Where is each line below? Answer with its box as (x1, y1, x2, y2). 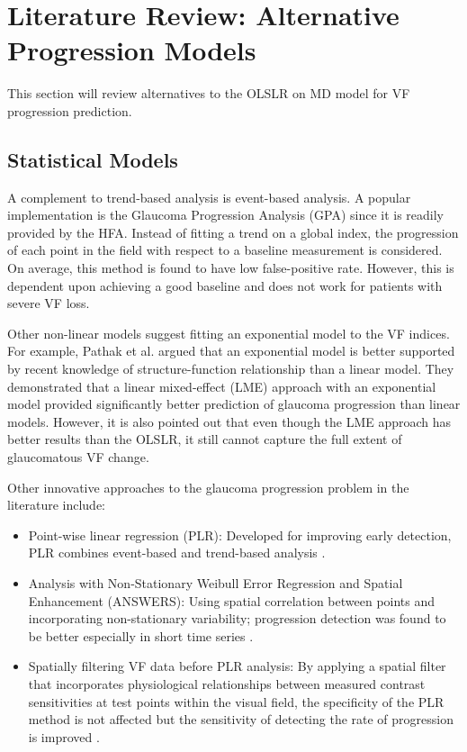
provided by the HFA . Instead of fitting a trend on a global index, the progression (7, 222, 459, 241)
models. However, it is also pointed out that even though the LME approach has (7, 412, 452, 430)
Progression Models (7, 32, 256, 68)
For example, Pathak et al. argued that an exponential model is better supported (7, 341, 455, 360)
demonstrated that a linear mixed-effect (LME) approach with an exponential (7, 376, 436, 395)
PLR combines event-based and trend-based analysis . (28, 543, 326, 562)
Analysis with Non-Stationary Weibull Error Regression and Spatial (28, 573, 403, 592)
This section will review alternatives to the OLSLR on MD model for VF (7, 84, 410, 103)
